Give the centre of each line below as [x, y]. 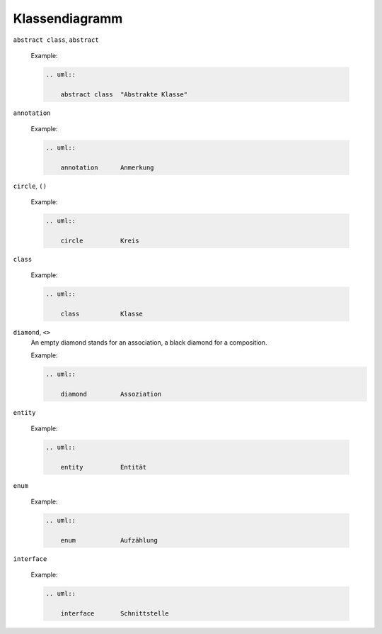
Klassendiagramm [68, 18]
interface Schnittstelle [115, 614]
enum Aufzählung [109, 540]
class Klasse [102, 314]
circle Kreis [100, 240]
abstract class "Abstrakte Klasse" [124, 94]
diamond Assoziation [111, 394]
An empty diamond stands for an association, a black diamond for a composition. [149, 342]
